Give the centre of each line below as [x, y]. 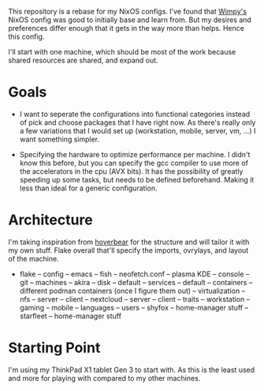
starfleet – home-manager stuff [71, 316]
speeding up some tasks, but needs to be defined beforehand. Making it [137, 179]
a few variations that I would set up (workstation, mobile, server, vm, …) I [138, 130]
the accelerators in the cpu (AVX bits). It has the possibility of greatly [131, 171]
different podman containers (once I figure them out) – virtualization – [132, 291]
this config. [26, 36]
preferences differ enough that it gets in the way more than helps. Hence [126, 28]
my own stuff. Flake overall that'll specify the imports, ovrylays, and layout [128, 250]
